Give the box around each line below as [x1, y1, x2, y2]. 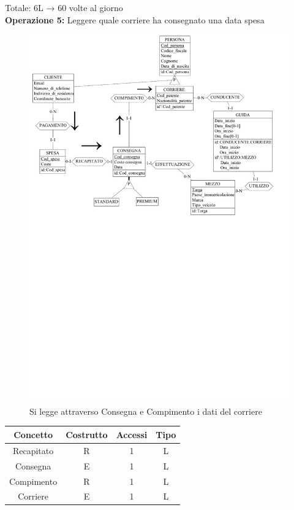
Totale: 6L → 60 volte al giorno [5, 1, 123, 14]
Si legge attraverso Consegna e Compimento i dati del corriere [29, 404, 262, 417]
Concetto [13, 428, 53, 441]
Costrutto [66, 428, 108, 441]
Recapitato [12, 444, 54, 457]
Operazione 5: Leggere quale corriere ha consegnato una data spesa [5, 13, 265, 26]
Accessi [116, 428, 148, 441]
